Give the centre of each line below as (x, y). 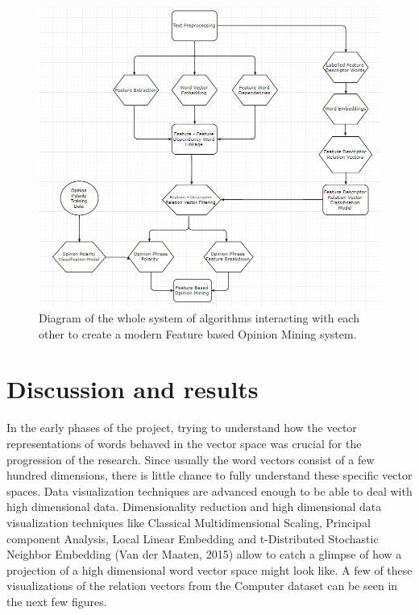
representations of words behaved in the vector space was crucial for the (184, 443)
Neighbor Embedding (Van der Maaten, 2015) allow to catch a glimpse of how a (204, 554)
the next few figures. (57, 601)
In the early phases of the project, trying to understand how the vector (182, 428)
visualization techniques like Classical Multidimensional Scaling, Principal (189, 522)
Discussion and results (133, 389)
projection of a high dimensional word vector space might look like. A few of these (209, 569)
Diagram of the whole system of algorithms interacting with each (199, 318)
